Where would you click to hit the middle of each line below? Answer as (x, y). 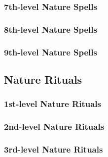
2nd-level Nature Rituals (54, 127)
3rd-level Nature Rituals (54, 149)
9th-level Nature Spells (51, 52)
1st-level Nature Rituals (53, 104)
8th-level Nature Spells (51, 29)
